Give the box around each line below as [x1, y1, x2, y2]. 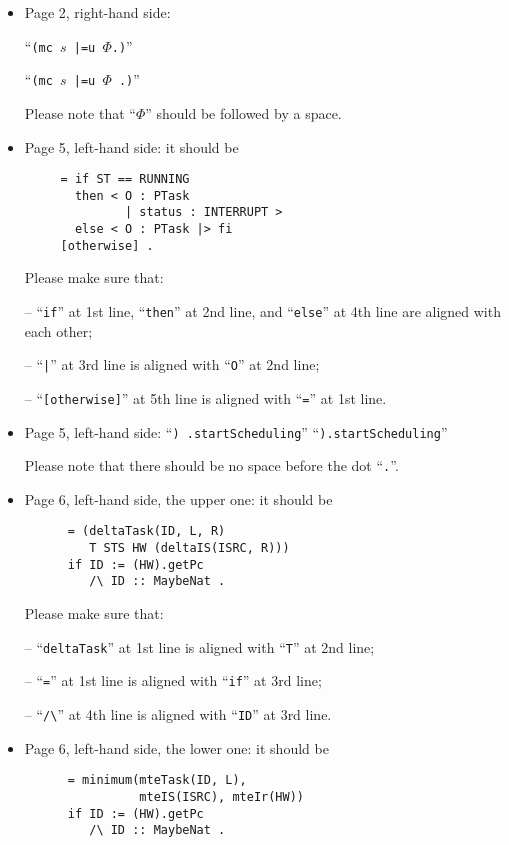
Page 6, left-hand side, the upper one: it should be [24, 488, 333, 509]
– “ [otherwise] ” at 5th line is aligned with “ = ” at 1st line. [24, 387, 387, 408]
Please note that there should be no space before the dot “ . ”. [24, 455, 399, 476]
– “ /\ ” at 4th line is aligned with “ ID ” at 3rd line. [24, 703, 332, 724]
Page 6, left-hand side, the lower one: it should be [24, 737, 329, 758]
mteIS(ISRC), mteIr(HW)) [139, 789, 304, 804]
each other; [24, 320, 93, 341]
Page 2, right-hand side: [24, 2, 171, 22]
